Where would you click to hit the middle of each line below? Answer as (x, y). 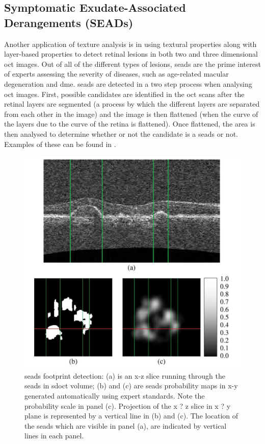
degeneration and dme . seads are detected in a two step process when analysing (128, 83)
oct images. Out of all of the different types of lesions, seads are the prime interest (132, 64)
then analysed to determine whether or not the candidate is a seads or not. (121, 133)
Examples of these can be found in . (60, 144)
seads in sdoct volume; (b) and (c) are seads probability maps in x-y (131, 386)
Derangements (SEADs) (69, 22)
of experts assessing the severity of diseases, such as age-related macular (116, 74)
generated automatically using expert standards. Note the (115, 396)
